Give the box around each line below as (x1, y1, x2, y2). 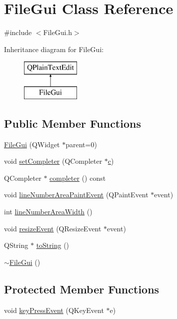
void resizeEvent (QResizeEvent (4, 223, 101, 233)
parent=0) (65, 139, 97, 149)
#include (4, 27, 32, 38)
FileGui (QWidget (4, 139, 60, 149)
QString (4, 240, 28, 250)
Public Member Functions (4, 115, 141, 131)
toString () (36, 240, 69, 250)
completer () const (49, 172, 106, 183)
